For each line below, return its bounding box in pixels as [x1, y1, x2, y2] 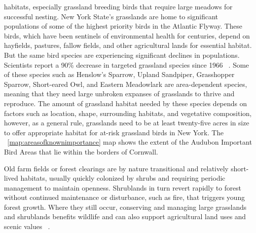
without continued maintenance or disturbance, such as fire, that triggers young [4, 192, 245, 202]
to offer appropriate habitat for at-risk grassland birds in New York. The [4, 127, 224, 137]
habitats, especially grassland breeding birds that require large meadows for [4, 1, 233, 11]
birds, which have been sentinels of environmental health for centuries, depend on [4, 30, 250, 40]
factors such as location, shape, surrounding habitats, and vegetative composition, [4, 108, 252, 118]
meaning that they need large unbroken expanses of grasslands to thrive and [4, 88, 235, 99]
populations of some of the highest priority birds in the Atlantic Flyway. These [4, 21, 242, 31]
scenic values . [4, 221, 50, 232]
